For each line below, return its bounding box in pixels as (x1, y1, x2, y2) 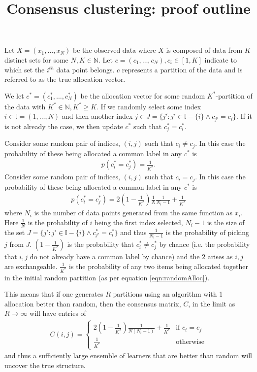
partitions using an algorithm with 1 (113, 289, 223, 299)
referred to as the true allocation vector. (4, 74, 126, 84)
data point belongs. (56, 64, 115, 74)
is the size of (207, 217, 245, 227)
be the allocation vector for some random (80, 90, 205, 101)
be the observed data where (73, 45, 156, 55)
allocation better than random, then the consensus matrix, (4, 298, 181, 308)
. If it (236, 111, 252, 121)
